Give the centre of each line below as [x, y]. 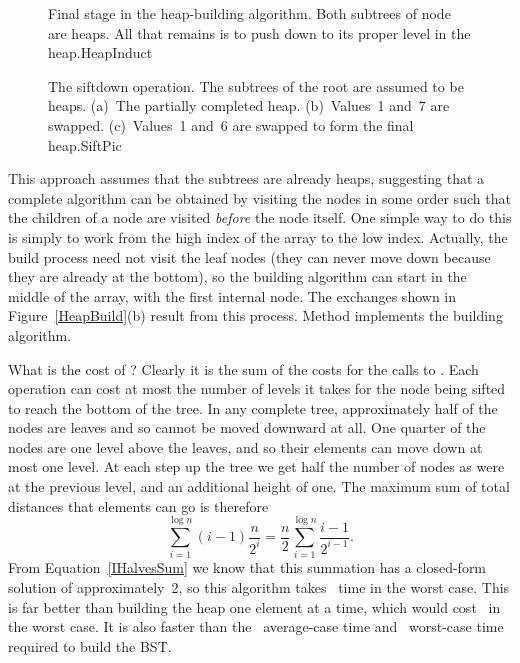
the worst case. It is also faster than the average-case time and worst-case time [256, 626]
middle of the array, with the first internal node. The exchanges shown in [232, 295]
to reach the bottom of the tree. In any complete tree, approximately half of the [253, 407]
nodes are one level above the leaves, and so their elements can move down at [245, 446]
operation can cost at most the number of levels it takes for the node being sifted [257, 388]
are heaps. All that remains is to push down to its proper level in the [259, 32]
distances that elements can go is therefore [138, 505]
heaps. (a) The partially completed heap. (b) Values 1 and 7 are [249, 105]
